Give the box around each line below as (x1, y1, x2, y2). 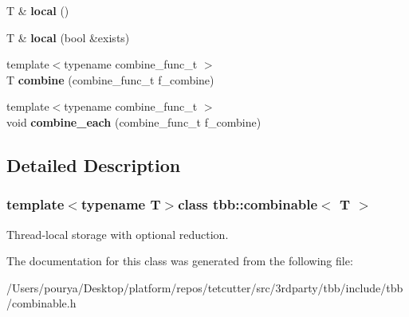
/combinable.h (6, 295, 77, 311)
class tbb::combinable (178, 194, 318, 214)
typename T (81, 194, 161, 214)
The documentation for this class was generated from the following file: (6, 252, 353, 269)
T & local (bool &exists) (6, 29, 130, 45)
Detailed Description (6, 152, 181, 177)
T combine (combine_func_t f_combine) (6, 71, 214, 88)
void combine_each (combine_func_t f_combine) (6, 113, 262, 130)
